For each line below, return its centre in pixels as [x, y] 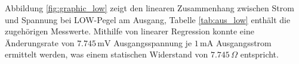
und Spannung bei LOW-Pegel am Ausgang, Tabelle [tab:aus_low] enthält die [148, 19]
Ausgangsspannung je [153, 42]
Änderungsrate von [40, 42]
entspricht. [259, 54]
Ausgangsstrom [243, 42]
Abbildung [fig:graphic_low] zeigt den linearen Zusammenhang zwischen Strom [149, 8]
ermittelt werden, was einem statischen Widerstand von [107, 54]
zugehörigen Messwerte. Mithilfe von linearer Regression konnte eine [130, 31]
